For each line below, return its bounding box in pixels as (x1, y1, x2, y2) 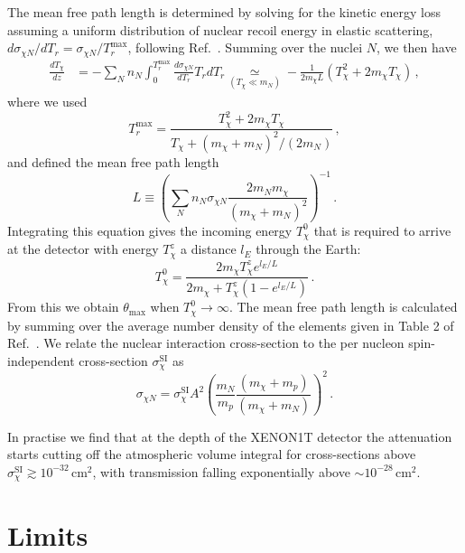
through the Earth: (256, 239, 361, 258)
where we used (7, 91, 88, 110)
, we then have (376, 38, 457, 57)
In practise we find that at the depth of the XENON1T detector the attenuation (7, 426, 452, 445)
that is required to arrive (313, 220, 451, 239)
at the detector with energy (7, 239, 159, 258)
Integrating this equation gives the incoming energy (7, 220, 293, 239)
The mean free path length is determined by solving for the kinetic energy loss (7, 3, 441, 21)
